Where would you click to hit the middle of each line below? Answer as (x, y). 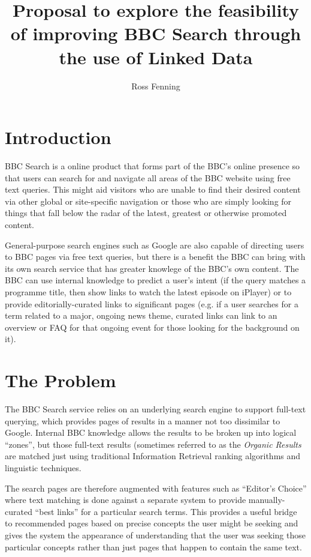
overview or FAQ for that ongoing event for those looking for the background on (152, 327)
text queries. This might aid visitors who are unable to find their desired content (153, 189)
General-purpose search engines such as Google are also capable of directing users (155, 245)
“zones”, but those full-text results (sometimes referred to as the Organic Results (153, 444)
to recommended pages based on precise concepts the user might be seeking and (152, 523)
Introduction (58, 137)
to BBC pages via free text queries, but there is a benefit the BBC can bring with (155, 257)
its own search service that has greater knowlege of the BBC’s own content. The (152, 268)
